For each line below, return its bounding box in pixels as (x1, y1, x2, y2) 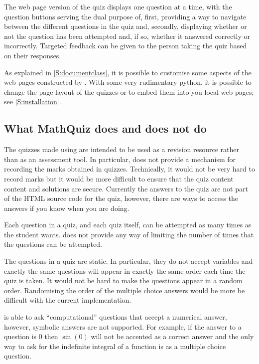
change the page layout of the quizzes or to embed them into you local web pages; (4, 86, 254, 97)
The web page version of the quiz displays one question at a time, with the (4, 1, 232, 11)
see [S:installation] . (4, 96, 61, 107)
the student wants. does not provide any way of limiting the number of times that (4, 229, 254, 239)
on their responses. (4, 50, 61, 60)
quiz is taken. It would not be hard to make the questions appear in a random (4, 275, 243, 286)
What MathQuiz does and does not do (4, 121, 207, 136)
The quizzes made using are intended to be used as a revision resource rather (4, 144, 239, 155)
